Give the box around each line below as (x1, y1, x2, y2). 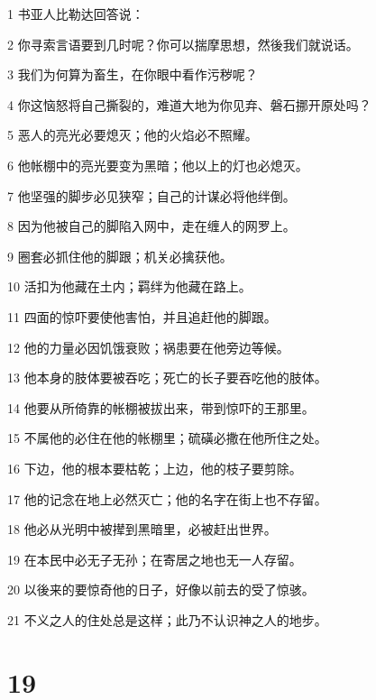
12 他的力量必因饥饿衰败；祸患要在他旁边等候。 (7, 337, 289, 356)
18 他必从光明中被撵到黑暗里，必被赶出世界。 (7, 520, 277, 539)
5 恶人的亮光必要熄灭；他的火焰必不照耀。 (7, 125, 258, 144)
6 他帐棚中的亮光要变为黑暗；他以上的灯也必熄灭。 (7, 155, 308, 174)
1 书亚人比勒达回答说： (7, 5, 144, 23)
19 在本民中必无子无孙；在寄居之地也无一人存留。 (7, 549, 302, 568)
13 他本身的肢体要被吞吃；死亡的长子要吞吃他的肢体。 (7, 368, 327, 387)
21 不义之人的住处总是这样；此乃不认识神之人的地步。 (7, 610, 327, 629)
